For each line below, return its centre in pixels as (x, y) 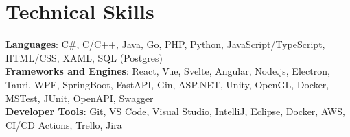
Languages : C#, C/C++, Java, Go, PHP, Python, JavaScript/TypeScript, (165, 44)
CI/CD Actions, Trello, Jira (64, 124)
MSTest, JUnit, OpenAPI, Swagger (80, 98)
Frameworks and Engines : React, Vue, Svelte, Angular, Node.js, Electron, (168, 71)
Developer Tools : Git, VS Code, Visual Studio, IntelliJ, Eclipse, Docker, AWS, (175, 111)
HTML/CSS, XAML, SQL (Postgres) (84, 57)
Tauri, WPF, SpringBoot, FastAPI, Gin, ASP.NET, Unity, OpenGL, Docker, (167, 84)
